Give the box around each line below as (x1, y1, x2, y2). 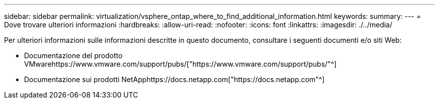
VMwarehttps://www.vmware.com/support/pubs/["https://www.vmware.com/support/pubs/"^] (24, 60, 337, 68)
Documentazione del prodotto (24, 51, 123, 60)
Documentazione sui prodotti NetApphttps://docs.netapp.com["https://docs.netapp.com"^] (24, 75, 325, 84)
